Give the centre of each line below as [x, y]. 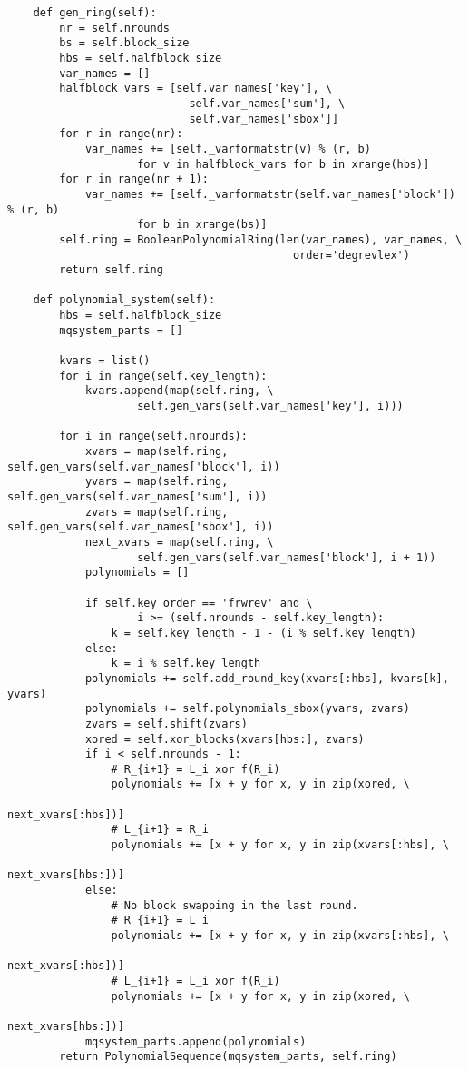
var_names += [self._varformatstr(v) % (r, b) [228, 149]
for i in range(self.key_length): [163, 376]
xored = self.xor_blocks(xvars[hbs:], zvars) [225, 739]
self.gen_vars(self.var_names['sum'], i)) [137, 497]
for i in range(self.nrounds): [153, 436]
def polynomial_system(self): [124, 300]
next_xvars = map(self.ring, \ [179, 542]
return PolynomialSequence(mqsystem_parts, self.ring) [228, 1057]
